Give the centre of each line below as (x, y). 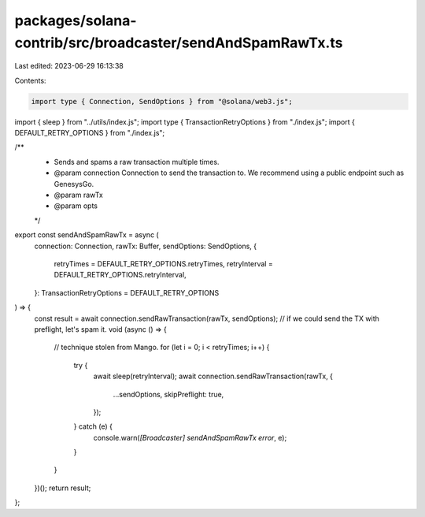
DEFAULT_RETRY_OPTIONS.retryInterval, (120, 275)
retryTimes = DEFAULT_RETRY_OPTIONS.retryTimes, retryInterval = (163, 264)
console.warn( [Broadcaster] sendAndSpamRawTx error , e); (190, 437)
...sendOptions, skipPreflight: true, (168, 394)
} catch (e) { (93, 426)
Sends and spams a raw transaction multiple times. (137, 162)
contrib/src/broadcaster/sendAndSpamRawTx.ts (179, 43)
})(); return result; (63, 488)
